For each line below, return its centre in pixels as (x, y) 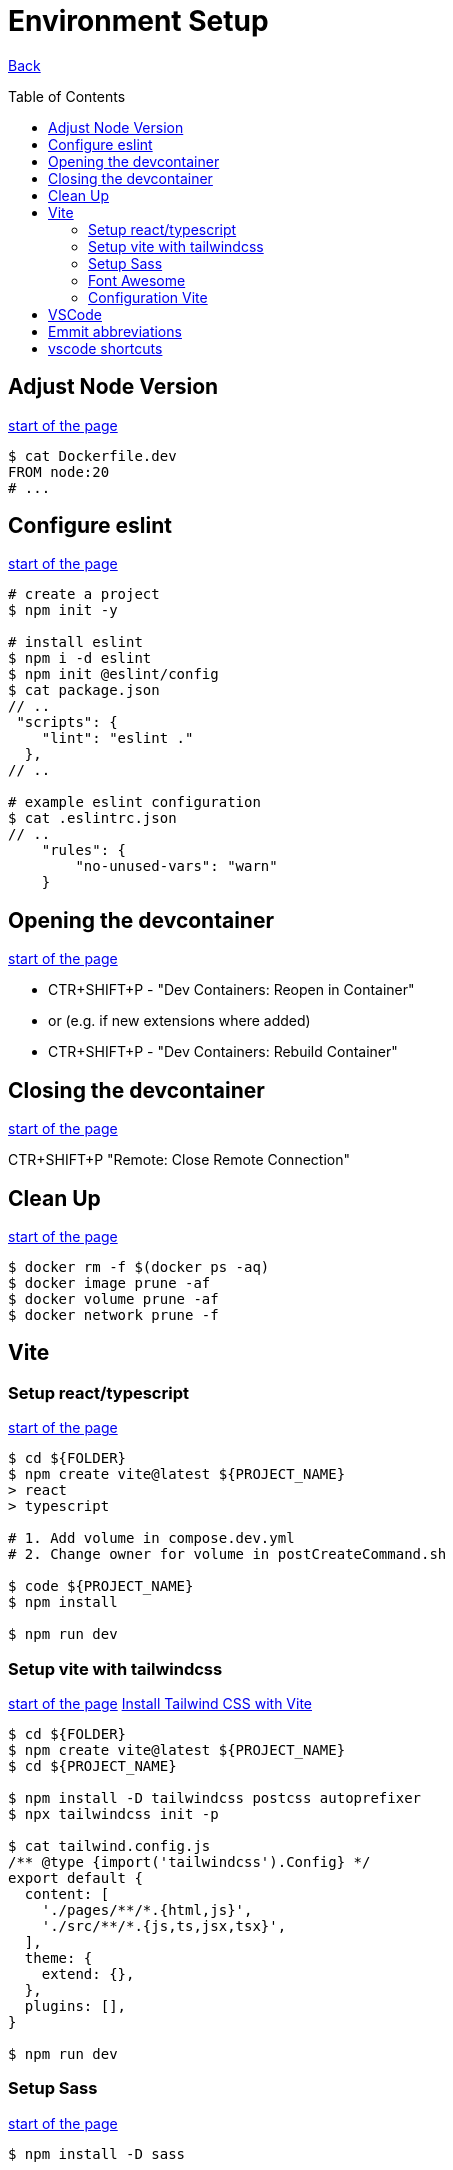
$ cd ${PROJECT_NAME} (92, 1765)
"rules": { (84, 850)
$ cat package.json (84, 690)
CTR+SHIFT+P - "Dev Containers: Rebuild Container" (223, 1052)
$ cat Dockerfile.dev (92, 455)
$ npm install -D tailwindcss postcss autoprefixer (215, 1797)
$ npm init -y (63, 610)
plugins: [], (75, 2005)
